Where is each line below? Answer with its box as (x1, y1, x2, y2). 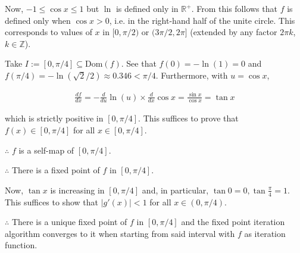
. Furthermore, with (155, 68, 228, 81)
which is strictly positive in (5, 112, 104, 124)
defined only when (5, 14, 71, 26)
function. (5, 239, 37, 251)
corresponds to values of (5, 26, 92, 38)
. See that (121, 57, 157, 70)
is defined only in (115, 2, 179, 14)
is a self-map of (18, 143, 74, 156)
